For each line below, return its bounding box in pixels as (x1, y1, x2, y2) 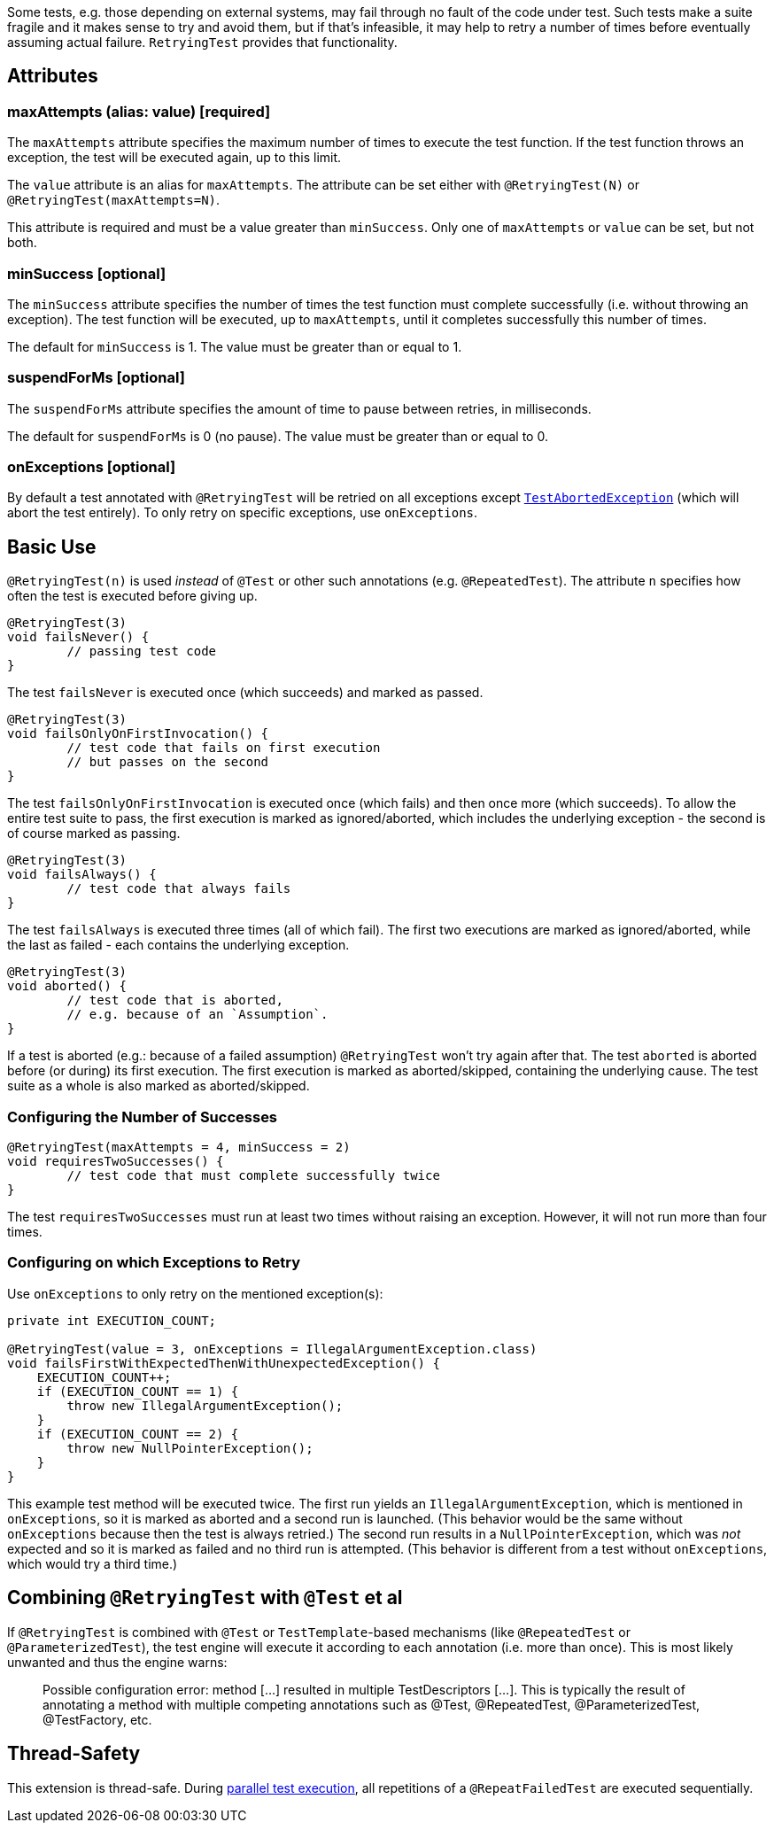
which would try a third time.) (7, 1555, 178, 1571)
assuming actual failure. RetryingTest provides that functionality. (7, 35, 398, 50)
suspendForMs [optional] (7, 368, 185, 387)
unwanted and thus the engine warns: (7, 1654, 228, 1670)
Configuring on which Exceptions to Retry (7, 1253, 301, 1272)
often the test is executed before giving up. (7, 588, 258, 604)
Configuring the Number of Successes (7, 1107, 278, 1126)
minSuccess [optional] (7, 264, 166, 283)
